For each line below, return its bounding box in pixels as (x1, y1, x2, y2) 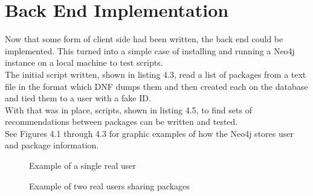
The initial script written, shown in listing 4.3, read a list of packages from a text (5, 68, 306, 80)
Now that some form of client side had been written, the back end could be (5, 33, 283, 45)
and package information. (5, 139, 99, 151)
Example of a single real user (29, 159, 136, 172)
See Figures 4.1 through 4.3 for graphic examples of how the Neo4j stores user (5, 127, 294, 139)
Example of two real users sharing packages (29, 179, 190, 192)
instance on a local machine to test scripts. (5, 56, 163, 69)
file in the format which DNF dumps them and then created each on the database (5, 80, 308, 92)
